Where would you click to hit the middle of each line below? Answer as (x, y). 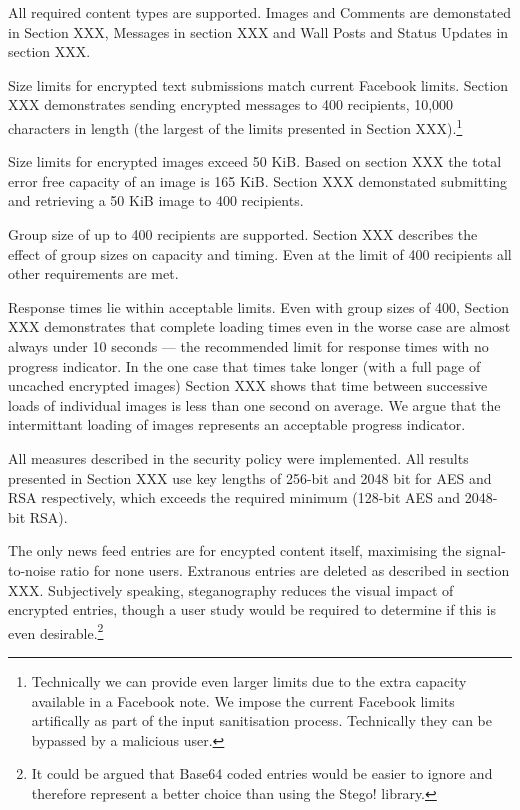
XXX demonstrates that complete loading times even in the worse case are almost (259, 326)
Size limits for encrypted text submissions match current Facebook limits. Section (258, 84)
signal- (486, 550)
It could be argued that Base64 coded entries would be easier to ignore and (262, 773)
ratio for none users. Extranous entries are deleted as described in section (285, 569)
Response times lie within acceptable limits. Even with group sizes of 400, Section (258, 306)
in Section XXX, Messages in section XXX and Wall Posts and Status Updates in (258, 31)
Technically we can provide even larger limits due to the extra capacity (249, 680)
